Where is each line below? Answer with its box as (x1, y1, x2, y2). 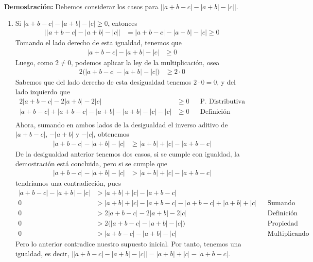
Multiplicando (267, 230, 309, 237)
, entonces (107, 17, 138, 28)
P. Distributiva (200, 98, 245, 105)
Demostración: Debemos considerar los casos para (4, 1, 158, 11)
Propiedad (267, 220, 298, 227)
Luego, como (15, 57, 53, 67)
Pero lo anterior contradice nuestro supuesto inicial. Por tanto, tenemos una (15, 238, 242, 248)
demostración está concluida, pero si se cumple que (15, 158, 168, 168)
